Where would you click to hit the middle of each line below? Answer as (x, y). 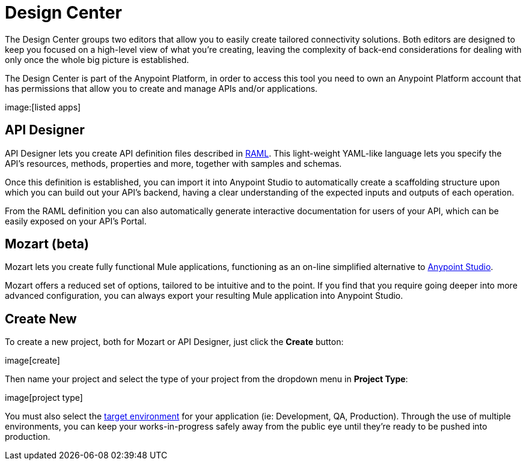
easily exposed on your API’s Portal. (76, 221)
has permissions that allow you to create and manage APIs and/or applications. (161, 88)
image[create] (32, 361)
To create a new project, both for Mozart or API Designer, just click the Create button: (174, 342)
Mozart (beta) (47, 244)
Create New (41, 319)
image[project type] (44, 398)
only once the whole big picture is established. (97, 59)
